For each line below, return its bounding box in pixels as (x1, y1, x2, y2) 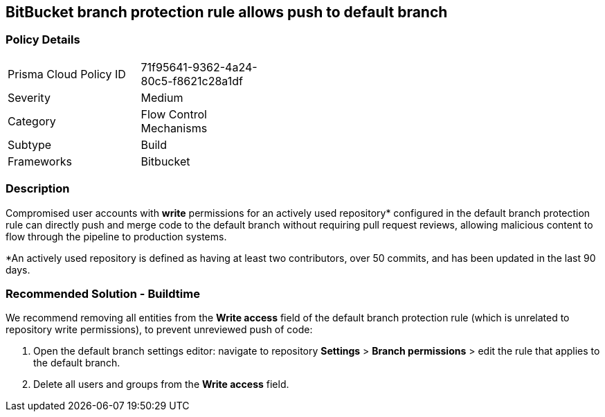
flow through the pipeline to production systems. (6, 230, 227, 242)
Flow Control (141, 107, 207, 121)
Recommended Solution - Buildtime (6, 286, 200, 301)
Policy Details (6, 33, 80, 47)
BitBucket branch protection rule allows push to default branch (6, 3, 448, 21)
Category (8, 114, 56, 128)
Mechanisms (141, 121, 208, 135)
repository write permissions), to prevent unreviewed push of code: (6, 323, 313, 336)
